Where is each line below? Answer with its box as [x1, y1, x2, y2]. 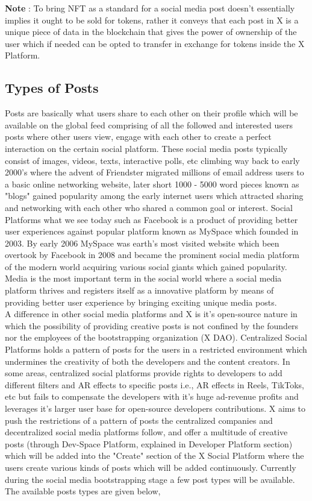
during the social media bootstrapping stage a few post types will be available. [5, 473, 295, 485]
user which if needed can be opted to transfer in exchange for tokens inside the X [5, 37, 305, 49]
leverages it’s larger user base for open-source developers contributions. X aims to [5, 402, 306, 415]
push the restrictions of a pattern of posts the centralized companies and [5, 414, 273, 426]
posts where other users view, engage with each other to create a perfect [5, 130, 272, 143]
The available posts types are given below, [5, 485, 161, 497]
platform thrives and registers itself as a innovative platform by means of [5, 284, 274, 297]
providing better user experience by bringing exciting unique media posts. [5, 295, 277, 308]
